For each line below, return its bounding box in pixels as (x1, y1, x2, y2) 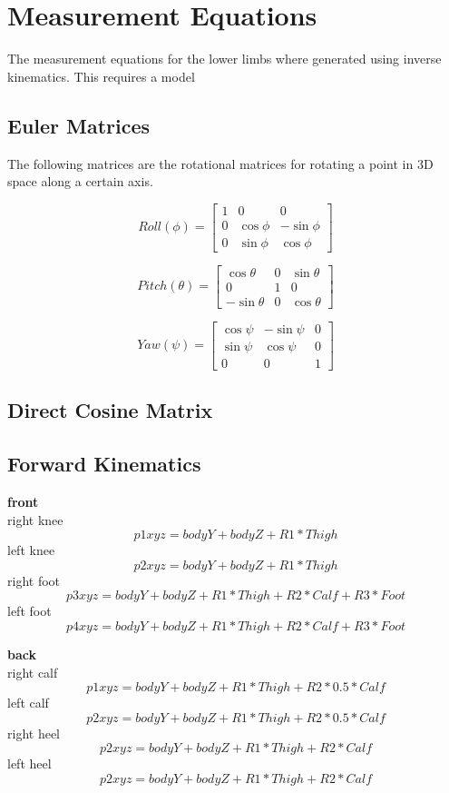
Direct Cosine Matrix (7, 396, 213, 424)
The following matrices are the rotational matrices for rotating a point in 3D (7, 154, 434, 173)
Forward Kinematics (7, 450, 201, 478)
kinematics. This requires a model (7, 66, 195, 85)
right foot (7, 570, 61, 590)
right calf (7, 662, 58, 681)
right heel (7, 723, 60, 742)
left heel (7, 754, 52, 773)
